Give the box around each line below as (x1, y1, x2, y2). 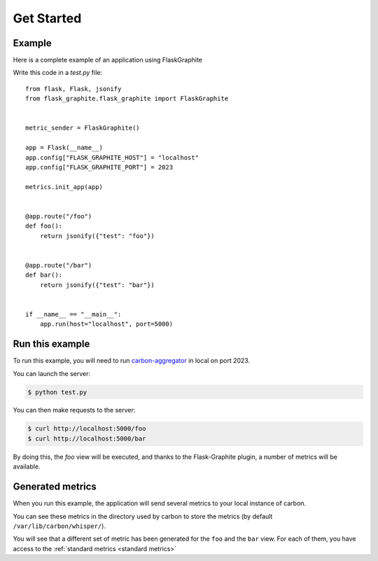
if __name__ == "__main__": (25, 310, 122, 318)
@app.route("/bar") (25, 261, 92, 269)
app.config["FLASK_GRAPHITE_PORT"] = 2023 (25, 163, 174, 171)
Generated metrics (13, 480, 97, 493)
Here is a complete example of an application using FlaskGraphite (13, 56, 203, 64)
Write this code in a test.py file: (13, 69, 103, 77)
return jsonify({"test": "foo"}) (39, 232, 155, 240)
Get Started (13, 11, 82, 26)
